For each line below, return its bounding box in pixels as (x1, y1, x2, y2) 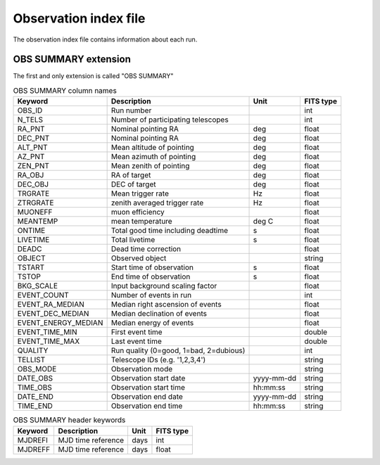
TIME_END (17, 401, 53, 411)
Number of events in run (110, 291, 192, 300)
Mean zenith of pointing (110, 161, 190, 171)
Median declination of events (110, 309, 208, 319)
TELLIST (17, 355, 46, 365)
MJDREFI (17, 435, 49, 445)
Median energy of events (110, 318, 194, 328)
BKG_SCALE (17, 281, 58, 291)
